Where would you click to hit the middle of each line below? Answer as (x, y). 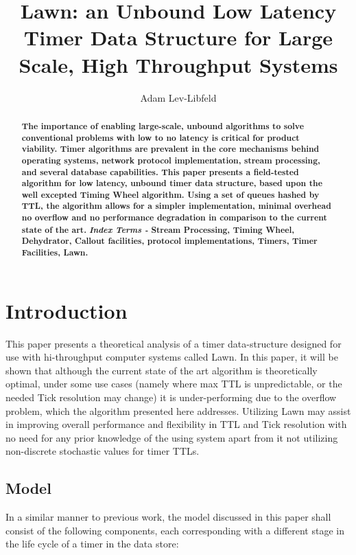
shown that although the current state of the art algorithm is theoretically (162, 370)
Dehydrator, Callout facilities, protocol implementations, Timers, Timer (169, 241)
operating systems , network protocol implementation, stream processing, (171, 160)
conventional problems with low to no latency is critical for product (161, 137)
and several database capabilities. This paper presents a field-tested (160, 172)
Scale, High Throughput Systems (178, 64)
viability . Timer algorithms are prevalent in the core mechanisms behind (170, 149)
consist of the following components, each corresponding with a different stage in (175, 530)
